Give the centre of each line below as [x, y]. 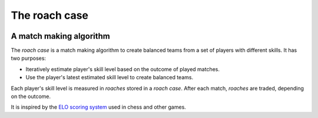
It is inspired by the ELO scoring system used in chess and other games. [99, 107]
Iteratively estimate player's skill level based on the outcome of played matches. [123, 69]
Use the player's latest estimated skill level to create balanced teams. [110, 77]
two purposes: [29, 58]
